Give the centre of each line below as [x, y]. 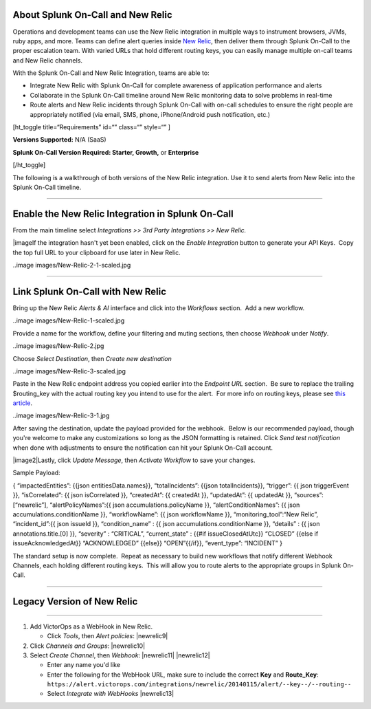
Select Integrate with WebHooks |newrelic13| [111, 694]
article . [22, 403]
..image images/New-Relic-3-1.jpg [61, 415]
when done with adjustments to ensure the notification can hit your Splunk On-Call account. [143, 448]
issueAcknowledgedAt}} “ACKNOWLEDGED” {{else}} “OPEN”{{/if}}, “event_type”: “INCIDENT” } [148, 543]
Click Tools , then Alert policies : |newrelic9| [108, 636]
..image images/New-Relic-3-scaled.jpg [69, 371]
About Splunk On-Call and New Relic [92, 15]
